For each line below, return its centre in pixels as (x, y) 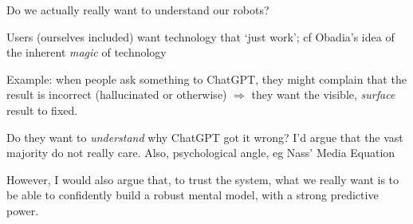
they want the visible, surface (323, 94)
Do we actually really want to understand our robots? (138, 10)
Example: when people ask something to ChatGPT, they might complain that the (206, 79)
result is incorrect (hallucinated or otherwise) (117, 94)
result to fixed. (42, 110)
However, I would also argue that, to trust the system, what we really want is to (203, 179)
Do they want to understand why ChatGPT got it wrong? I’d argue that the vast (205, 137)
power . (23, 210)
